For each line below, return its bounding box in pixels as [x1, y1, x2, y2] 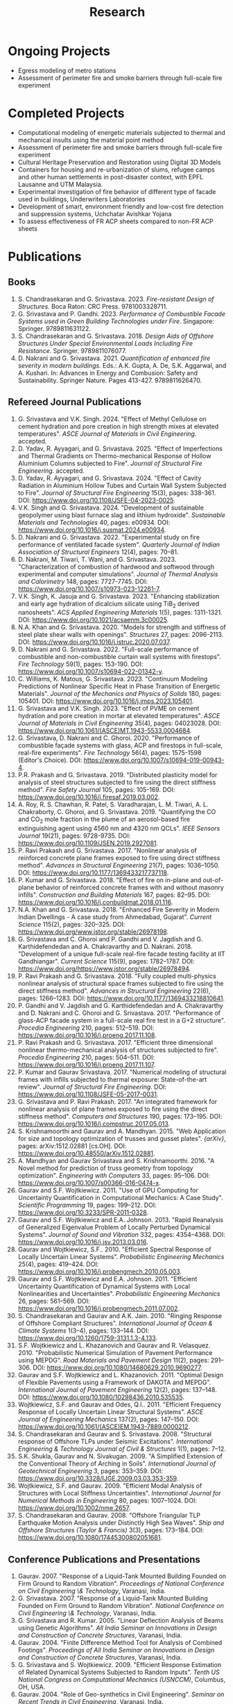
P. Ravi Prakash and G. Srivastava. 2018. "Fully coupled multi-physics [17, 972, 217, 980]
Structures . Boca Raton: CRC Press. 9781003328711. [17, 302, 168, 310]
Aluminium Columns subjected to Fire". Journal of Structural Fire [17, 459, 203, 467]
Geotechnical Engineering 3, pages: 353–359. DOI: [17, 1467, 164, 1475]
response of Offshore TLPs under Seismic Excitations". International [17, 1437, 213, 1446]
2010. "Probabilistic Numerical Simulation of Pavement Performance [17, 1349, 213, 1357]
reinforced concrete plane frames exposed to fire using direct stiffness [17, 854, 221, 862]
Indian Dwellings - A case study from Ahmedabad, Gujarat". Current [17, 913, 212, 921]
